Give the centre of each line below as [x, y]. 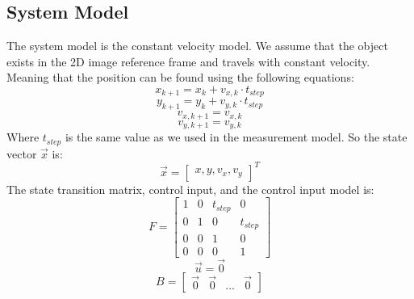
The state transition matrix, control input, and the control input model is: [190, 189]
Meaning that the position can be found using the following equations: [180, 77]
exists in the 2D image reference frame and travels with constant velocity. [188, 61]
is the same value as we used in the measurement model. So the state [236, 137]
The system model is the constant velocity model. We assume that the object [197, 46]
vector [22, 153]
